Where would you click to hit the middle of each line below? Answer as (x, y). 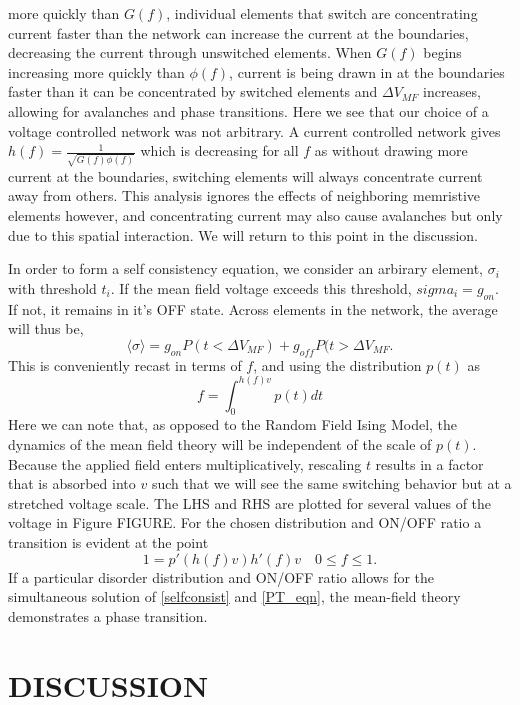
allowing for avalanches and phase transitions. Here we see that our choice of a (248, 110)
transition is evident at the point (108, 542)
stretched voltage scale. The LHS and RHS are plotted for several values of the (250, 502)
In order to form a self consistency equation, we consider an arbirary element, (246, 268)
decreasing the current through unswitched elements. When (190, 52)
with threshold (52, 287)
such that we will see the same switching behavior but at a (331, 483)
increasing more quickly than (96, 71)
